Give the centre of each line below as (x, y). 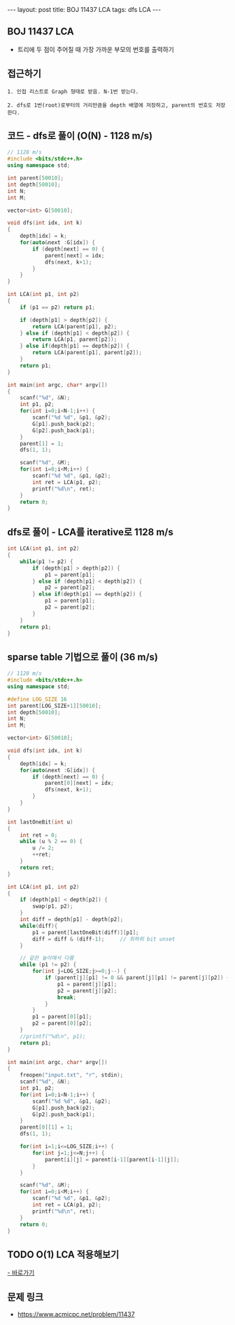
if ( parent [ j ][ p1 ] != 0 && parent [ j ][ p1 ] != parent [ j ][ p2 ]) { (137, 978)
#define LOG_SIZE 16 (37, 699)
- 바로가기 (21, 1273)
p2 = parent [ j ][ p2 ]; (87, 990)
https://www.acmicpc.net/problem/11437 (76, 1314)
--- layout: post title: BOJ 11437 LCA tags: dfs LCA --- (84, 9)
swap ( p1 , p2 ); (53, 906)
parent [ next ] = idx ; (74, 255)
